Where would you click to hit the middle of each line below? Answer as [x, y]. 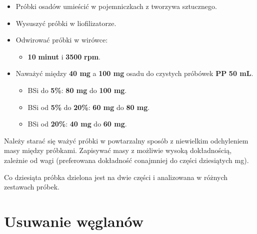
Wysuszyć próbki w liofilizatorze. [66, 23]
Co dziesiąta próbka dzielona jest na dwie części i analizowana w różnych [116, 177]
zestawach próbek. [32, 187]
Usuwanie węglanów [74, 221]
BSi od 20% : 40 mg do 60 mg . [77, 124]
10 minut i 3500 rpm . [64, 56]
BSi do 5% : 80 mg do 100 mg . [77, 90]
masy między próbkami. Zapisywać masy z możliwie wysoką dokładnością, [118, 150]
